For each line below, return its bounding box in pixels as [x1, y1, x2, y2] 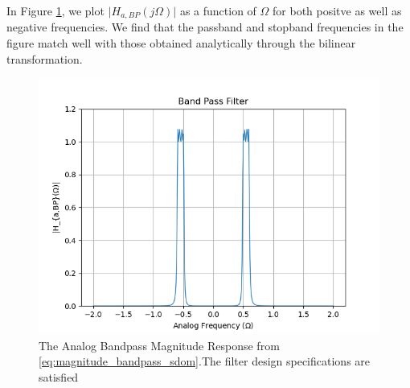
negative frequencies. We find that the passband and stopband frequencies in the [6, 19, 404, 35]
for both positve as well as [273, 2, 402, 19]
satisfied [39, 369, 79, 386]
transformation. [6, 50, 83, 67]
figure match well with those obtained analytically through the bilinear [6, 35, 356, 52]
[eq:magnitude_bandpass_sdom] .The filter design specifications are [39, 353, 371, 369]
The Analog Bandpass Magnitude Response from [39, 336, 280, 353]
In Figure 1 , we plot [6, 2, 105, 19]
